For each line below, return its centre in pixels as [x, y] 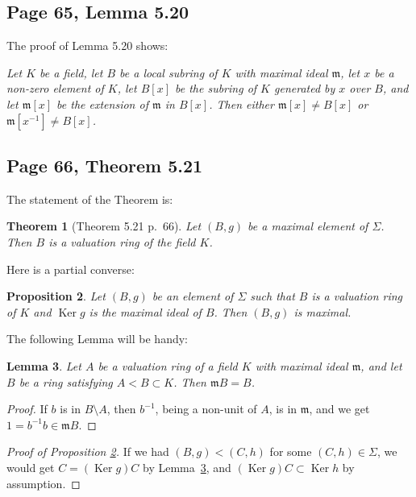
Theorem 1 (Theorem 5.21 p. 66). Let [104, 226]
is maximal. [322, 311]
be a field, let [71, 72]
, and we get [339, 409]
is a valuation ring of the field [122, 241]
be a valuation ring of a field [168, 365]
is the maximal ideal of [145, 311]
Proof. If [27, 409]
